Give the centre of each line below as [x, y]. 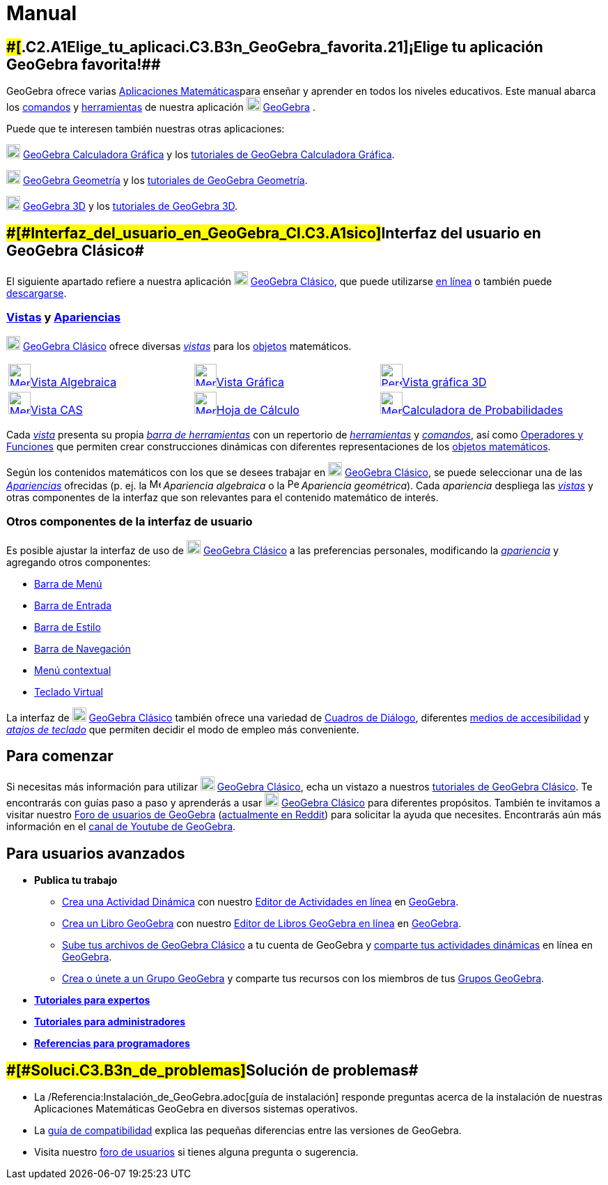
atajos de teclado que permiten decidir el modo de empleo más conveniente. [183, 729]
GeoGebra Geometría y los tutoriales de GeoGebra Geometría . [165, 181]
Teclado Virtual [69, 691]
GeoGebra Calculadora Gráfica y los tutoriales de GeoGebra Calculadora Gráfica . [209, 155]
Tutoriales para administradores [110, 1022]
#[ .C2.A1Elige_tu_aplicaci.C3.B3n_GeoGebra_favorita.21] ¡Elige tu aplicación [275, 47]
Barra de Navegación [83, 648]
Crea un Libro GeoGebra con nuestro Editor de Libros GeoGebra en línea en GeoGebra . [262, 924]
